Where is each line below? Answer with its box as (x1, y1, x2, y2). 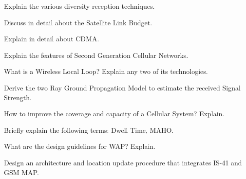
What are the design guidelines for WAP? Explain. (4, 141, 155, 151)
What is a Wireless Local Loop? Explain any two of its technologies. (4, 66, 208, 76)
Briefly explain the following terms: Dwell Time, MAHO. (4, 125, 174, 135)
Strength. (4, 92, 32, 102)
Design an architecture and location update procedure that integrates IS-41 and (4, 157, 242, 167)
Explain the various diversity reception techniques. (4, 1, 155, 11)
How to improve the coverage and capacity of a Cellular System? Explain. (4, 108, 225, 119)
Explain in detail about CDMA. (4, 34, 99, 44)
